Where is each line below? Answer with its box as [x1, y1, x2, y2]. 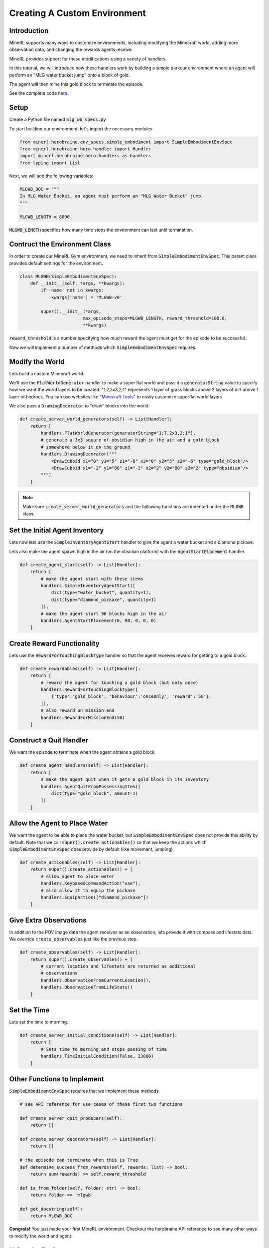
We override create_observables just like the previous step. [9, 936, 138, 942]
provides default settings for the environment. [9, 260, 104, 266]
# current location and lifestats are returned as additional [40, 963, 196, 969]
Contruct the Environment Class [9, 240, 112, 249]
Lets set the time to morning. [9, 1019, 68, 1025]
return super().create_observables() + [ [30, 956, 133, 962]
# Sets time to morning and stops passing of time [40, 1046, 167, 1052]
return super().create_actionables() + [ [30, 867, 133, 872]
